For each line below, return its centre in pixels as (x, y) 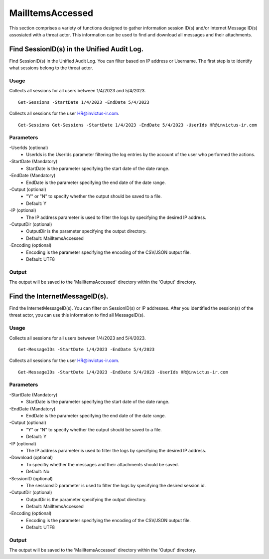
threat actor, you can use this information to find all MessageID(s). (77, 315)
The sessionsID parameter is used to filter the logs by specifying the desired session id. (116, 485)
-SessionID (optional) (31, 478)
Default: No (38, 472)
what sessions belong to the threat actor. (51, 68)
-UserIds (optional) (29, 148)
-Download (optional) (31, 458)
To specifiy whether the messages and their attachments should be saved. (103, 464)
